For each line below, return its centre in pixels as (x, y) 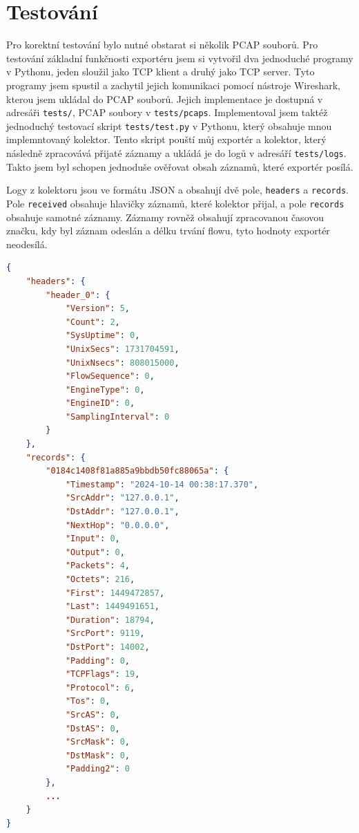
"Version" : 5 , (98, 309)
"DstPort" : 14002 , (107, 647)
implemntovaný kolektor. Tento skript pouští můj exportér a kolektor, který (166, 139)
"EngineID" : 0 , (100, 403)
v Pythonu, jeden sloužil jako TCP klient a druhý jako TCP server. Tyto (161, 72)
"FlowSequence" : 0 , (110, 376)
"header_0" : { (78, 295)
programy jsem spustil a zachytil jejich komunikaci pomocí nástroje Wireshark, (173, 85)
